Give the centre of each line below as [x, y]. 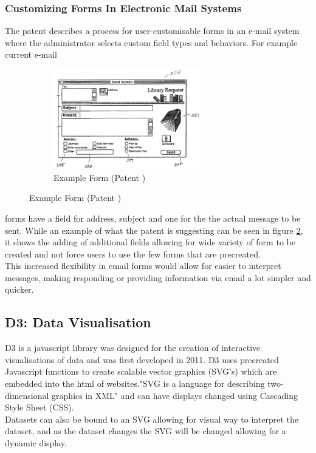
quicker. [19, 289]
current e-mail [31, 54]
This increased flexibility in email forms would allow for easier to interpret [143, 266]
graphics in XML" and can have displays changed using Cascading [175, 395]
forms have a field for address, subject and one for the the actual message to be [153, 218]
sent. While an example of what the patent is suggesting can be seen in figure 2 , [154, 230]
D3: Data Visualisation [78, 322]
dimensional [27, 395]
